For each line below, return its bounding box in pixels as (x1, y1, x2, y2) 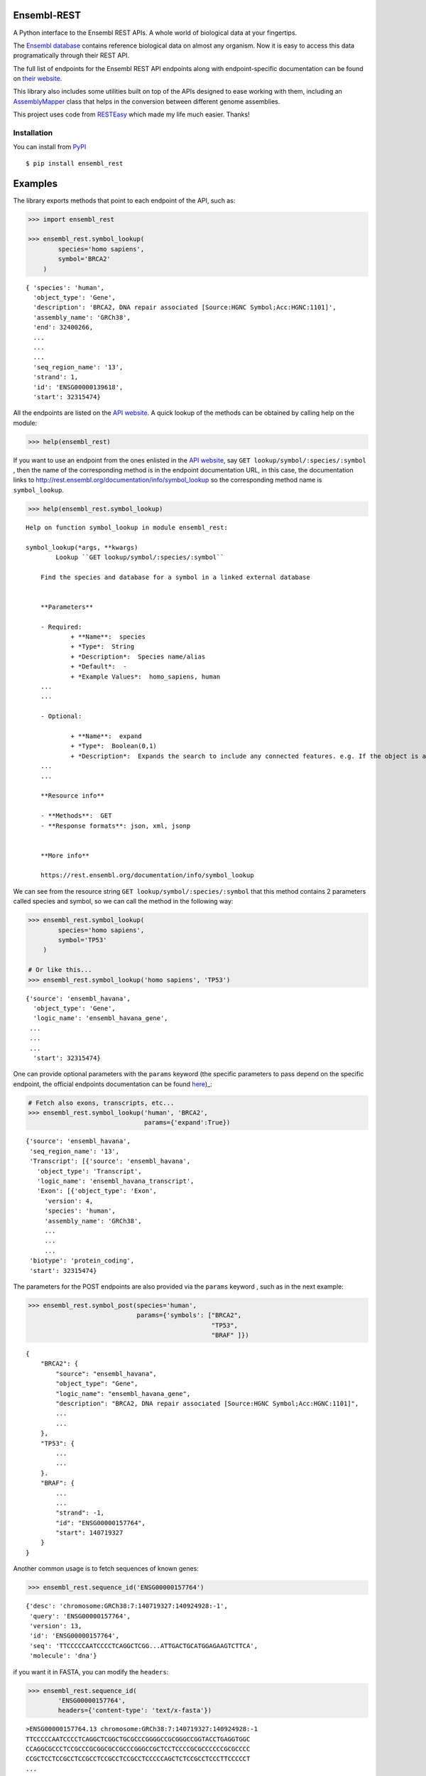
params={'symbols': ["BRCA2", (136, 1311, 242, 1319)
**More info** (40, 851, 90, 860)
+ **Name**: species (70, 633, 146, 641)
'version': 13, (29, 1622, 82, 1630)
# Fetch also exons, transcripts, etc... (28, 1098, 175, 1107)
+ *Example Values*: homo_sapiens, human (70, 672, 221, 681)
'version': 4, (44, 1197, 94, 1205)
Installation (13, 128, 53, 138)
